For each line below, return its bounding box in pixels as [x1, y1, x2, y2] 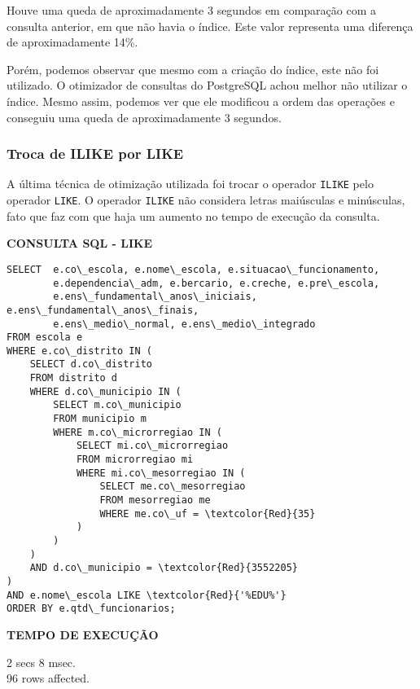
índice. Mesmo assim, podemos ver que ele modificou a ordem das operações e [7, 92, 395, 109]
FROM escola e [7, 331, 83, 344]
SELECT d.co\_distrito [29, 358, 152, 371]
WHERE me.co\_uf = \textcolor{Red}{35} [99, 507, 316, 520]
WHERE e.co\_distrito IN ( [7, 344, 152, 357]
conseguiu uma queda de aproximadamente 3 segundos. [7, 108, 282, 125]
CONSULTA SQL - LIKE [7, 235, 153, 252]
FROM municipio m [53, 413, 147, 425]
